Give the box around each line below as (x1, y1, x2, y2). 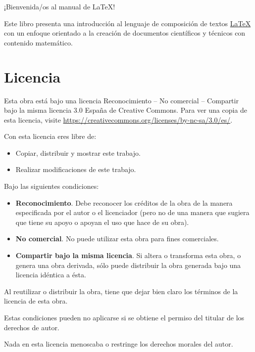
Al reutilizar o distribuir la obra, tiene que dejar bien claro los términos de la (4, 286, 238, 296)
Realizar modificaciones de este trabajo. (15, 164, 136, 175)
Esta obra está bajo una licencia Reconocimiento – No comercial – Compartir (4, 95, 239, 105)
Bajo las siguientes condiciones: (4, 181, 99, 191)
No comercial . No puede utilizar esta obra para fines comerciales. (15, 233, 219, 244)
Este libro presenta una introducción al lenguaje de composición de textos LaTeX (4, 18, 251, 28)
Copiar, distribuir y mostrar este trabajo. (15, 147, 141, 158)
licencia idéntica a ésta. (15, 269, 86, 280)
